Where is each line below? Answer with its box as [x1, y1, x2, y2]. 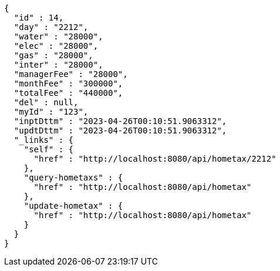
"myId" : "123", [14, 107, 89, 116]
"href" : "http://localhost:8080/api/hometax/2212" [33, 154, 276, 163]
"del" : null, [14, 98, 79, 107]
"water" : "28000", [14, 32, 103, 41]
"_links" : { [14, 135, 74, 145]
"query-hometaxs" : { [23, 173, 123, 182]
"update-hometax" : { [23, 201, 123, 210]
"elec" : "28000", [14, 41, 99, 51]
